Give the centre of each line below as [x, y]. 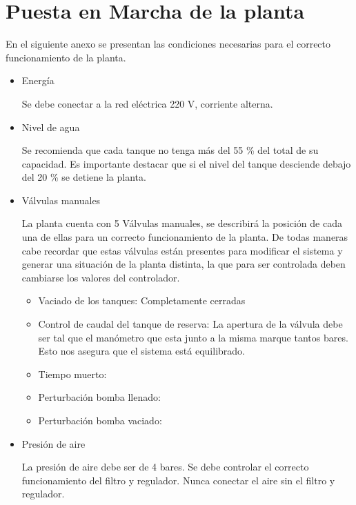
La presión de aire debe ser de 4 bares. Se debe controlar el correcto [165, 467]
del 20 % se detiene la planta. [84, 177]
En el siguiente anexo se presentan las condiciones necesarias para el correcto [168, 44]
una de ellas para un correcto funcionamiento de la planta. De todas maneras [185, 237]
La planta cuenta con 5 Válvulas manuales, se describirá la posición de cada [182, 223]
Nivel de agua [51, 127]
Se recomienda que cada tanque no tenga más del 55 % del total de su [170, 150]
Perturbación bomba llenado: [99, 397]
